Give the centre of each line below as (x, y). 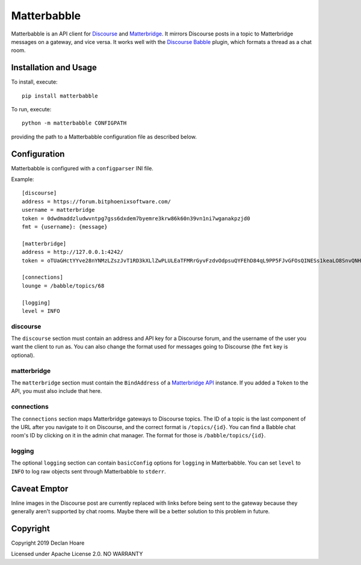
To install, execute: (34, 82)
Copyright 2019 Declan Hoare (48, 543)
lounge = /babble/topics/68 (63, 286)
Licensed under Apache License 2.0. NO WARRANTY (77, 554)
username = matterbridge (58, 210)
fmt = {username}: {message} (65, 227)
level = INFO (41, 311)
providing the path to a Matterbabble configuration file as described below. (104, 137)
